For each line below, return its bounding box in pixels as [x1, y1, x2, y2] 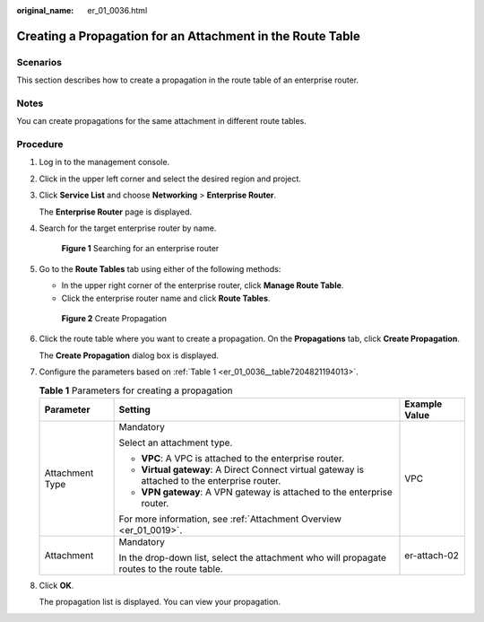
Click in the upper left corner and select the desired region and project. [39, 173, 302, 184]
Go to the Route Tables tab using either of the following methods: [39, 263, 281, 274]
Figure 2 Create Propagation [61, 312, 168, 323]
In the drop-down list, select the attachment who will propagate [118, 551, 387, 564]
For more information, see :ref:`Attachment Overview [118, 512, 342, 525]
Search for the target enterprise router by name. [39, 223, 217, 233]
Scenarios [16, 56, 63, 68]
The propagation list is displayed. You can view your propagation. [39, 597, 281, 608]
